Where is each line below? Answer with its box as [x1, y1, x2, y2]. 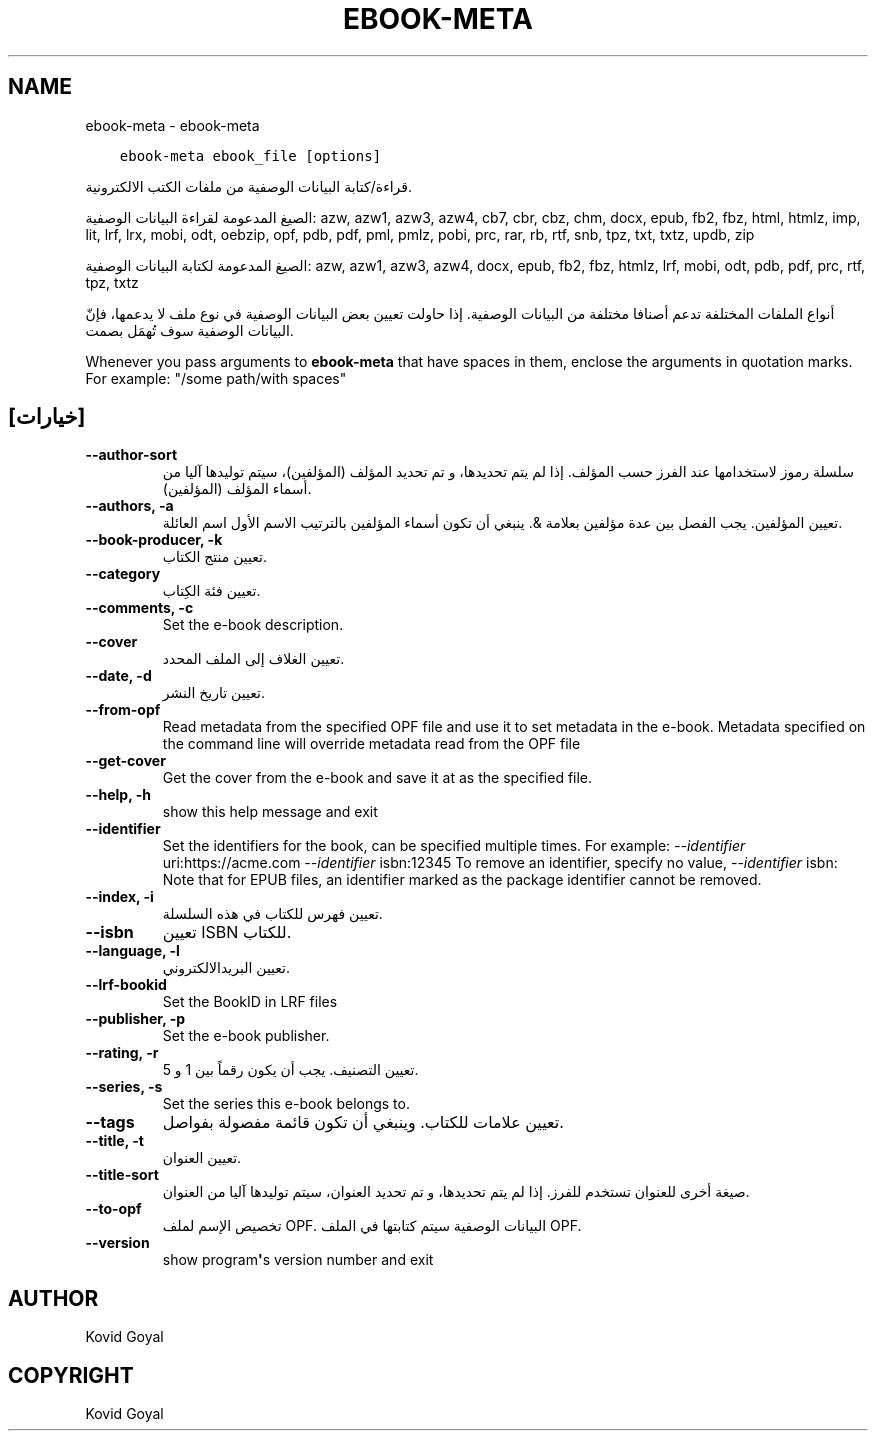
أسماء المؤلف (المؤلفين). [162, 480, 312, 498]
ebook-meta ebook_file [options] [119, 147, 382, 164]
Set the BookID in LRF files [162, 993, 338, 1011]
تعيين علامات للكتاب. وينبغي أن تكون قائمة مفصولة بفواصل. [162, 1112, 564, 1133]
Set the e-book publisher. [162, 1027, 330, 1045]
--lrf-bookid [85, 976, 167, 994]
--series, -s [85, 1078, 163, 1096]
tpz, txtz [85, 273, 139, 291]
